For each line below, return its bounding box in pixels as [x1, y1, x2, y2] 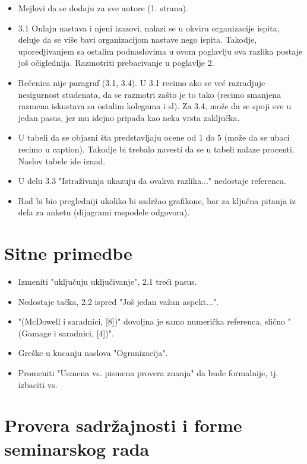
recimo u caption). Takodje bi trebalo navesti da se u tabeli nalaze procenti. [18, 142, 295, 155]
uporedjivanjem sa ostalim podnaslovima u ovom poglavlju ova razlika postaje [18, 45, 303, 57]
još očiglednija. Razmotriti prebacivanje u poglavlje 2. [18, 56, 214, 69]
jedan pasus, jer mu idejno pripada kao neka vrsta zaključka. [18, 111, 240, 123]
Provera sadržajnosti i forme [4, 413, 242, 437]
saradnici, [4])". [59, 326, 114, 339]
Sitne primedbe [4, 241, 132, 265]
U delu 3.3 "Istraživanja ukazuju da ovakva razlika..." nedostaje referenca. [18, 174, 286, 187]
